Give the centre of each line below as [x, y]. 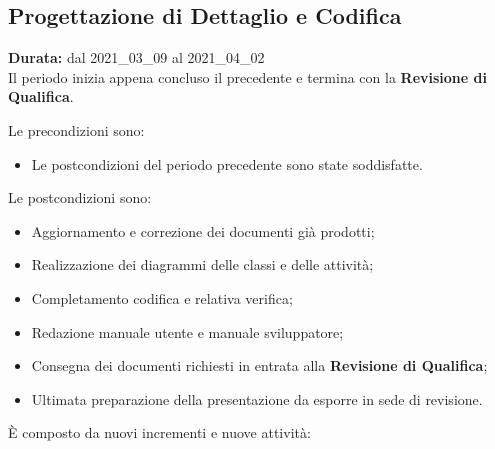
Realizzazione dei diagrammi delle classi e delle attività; [202, 264]
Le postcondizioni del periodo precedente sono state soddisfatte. [227, 163]
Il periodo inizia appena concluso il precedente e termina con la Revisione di [247, 76]
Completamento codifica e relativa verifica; [162, 297]
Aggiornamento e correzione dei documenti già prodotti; [203, 230]
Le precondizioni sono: [76, 129]
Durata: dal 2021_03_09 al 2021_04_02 [136, 57]
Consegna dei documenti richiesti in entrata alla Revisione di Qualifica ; [259, 365]
